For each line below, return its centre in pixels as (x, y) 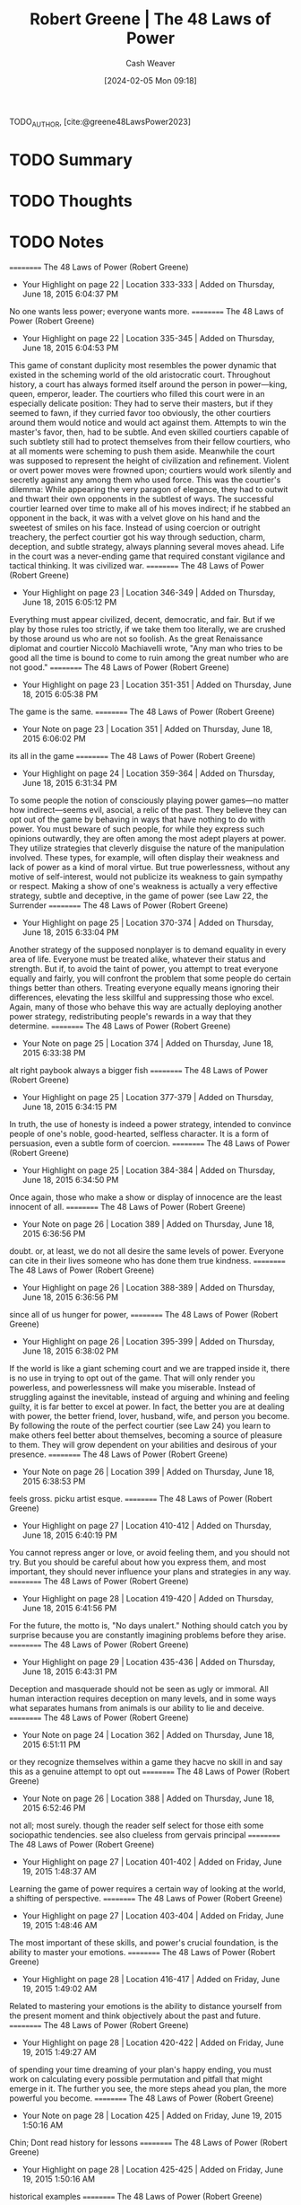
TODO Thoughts (71, 201)
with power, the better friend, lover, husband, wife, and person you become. (150, 1416)
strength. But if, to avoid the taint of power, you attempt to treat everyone (144, 969)
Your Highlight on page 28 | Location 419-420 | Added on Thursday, (148, 1599)
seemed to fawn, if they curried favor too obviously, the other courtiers (140, 413)
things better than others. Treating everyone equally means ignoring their (144, 988)
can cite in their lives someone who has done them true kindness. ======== (147, 1261)
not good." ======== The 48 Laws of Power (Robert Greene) (120, 667)
